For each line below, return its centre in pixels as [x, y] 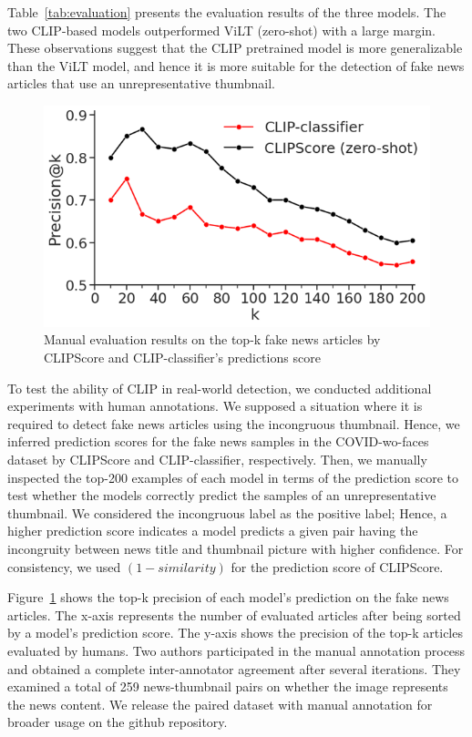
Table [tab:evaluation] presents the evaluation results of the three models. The [227, 12]
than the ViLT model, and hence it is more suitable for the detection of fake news [236, 65]
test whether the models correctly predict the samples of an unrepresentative [222, 495]
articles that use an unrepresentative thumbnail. [141, 83]
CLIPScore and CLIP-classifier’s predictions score [182, 358]
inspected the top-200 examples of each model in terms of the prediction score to [233, 477]
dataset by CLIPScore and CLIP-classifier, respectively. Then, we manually [217, 460]
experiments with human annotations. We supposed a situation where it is [215, 406]
